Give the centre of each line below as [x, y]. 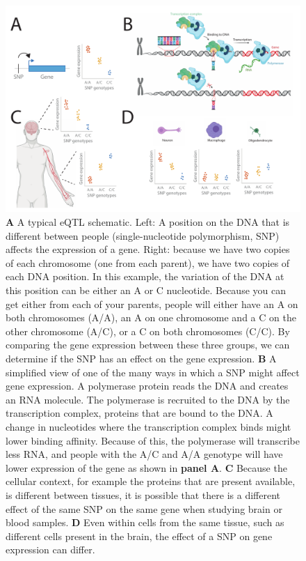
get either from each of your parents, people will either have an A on [152, 303]
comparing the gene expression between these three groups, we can [148, 345]
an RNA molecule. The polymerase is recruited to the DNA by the [148, 399]
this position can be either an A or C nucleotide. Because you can [146, 290]
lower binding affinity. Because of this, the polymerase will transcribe [153, 440]
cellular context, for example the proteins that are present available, [151, 481]
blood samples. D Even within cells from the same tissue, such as [145, 522]
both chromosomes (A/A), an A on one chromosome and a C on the [151, 317]
